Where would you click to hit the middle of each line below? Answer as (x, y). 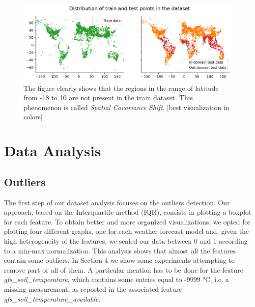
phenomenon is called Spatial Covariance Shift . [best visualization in (127, 107)
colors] (33, 117)
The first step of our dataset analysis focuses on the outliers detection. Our (117, 202)
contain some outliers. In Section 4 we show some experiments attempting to (119, 260)
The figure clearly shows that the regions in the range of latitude (121, 88)
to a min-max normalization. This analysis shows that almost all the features (120, 250)
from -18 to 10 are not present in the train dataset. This (108, 98)
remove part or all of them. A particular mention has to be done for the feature (124, 269)
